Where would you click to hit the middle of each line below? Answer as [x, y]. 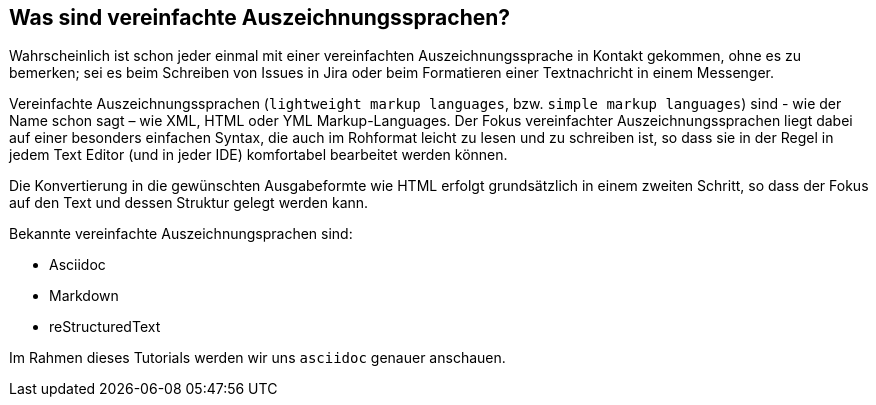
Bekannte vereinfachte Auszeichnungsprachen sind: [181, 234]
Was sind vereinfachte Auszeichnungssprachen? [260, 17]
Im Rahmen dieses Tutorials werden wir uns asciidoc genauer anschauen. [257, 358]
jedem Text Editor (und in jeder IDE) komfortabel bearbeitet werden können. [258, 155]
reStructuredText [105, 327]
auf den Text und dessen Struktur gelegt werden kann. [189, 203]
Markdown [84, 296]
